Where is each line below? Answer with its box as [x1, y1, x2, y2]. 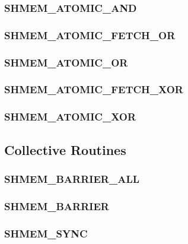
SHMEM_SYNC [4, 226, 88, 240]
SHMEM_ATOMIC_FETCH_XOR [4, 82, 183, 97]
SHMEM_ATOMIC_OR [4, 55, 128, 69]
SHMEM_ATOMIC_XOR [4, 109, 136, 124]
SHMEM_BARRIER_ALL [4, 171, 140, 186]
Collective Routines [4, 140, 126, 159]
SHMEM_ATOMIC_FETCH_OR [4, 27, 176, 42]
